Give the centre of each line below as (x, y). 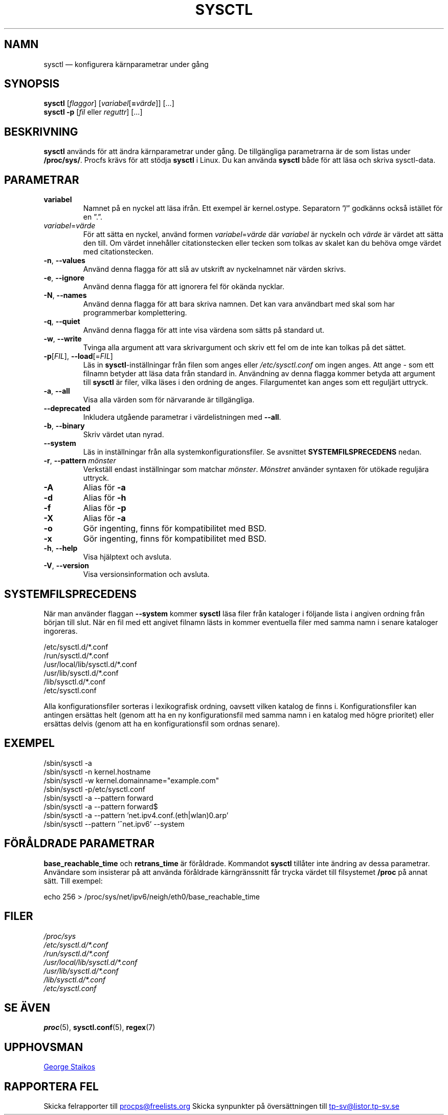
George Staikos (70, 1067)
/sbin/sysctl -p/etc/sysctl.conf (94, 789)
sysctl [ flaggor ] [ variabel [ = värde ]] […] (109, 103)
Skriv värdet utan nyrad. (124, 435)
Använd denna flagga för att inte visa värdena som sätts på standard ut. (204, 330)
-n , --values (64, 261)
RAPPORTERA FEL (51, 1086)
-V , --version (66, 566)
